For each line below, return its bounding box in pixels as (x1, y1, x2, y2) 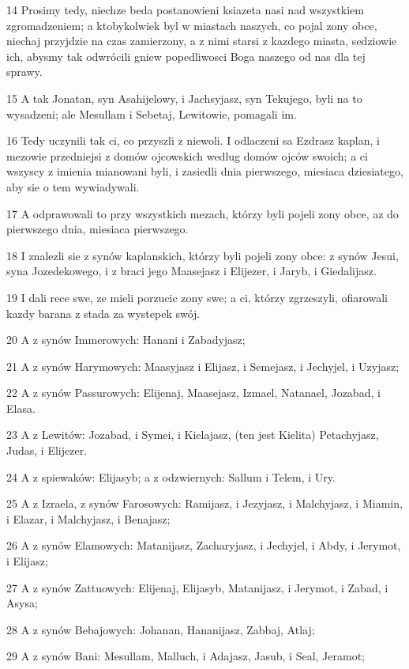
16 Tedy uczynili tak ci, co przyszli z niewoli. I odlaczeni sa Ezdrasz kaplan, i (6, 132, 380, 149)
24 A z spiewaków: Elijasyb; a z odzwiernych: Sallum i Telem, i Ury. (6, 468, 336, 485)
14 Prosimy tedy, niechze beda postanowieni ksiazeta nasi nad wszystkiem (6, 2, 364, 17)
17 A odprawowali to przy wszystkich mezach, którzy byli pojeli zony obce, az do (6, 205, 399, 221)
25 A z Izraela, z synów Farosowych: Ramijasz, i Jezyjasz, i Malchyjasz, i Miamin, (6, 495, 403, 512)
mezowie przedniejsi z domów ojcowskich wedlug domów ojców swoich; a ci (6, 147, 368, 164)
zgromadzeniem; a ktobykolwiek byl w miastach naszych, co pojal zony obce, (6, 17, 377, 33)
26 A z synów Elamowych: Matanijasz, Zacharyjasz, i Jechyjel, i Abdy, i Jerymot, (6, 537, 401, 554)
